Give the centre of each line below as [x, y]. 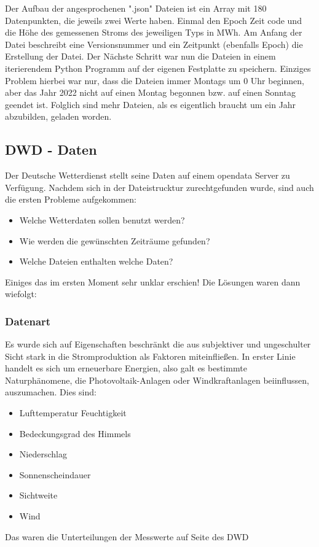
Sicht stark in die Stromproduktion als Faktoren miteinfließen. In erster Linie [150, 356]
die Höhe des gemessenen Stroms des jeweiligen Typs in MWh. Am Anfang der [154, 32]
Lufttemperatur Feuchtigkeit [73, 413]
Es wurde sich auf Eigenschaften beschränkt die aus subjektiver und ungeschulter [158, 344]
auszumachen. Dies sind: [51, 392]
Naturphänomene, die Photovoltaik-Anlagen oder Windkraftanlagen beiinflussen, [157, 380]
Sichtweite [38, 495]
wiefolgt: [21, 294]
